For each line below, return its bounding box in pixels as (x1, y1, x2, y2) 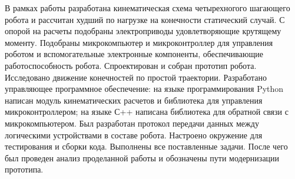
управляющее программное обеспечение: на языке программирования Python (5, 82, 284, 95)
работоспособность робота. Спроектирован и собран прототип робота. (5, 59, 257, 71)
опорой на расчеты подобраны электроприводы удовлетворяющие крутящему (5, 25, 281, 37)
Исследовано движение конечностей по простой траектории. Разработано (5, 71, 267, 83)
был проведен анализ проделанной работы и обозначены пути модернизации (5, 151, 280, 164)
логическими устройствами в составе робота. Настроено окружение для (5, 128, 263, 141)
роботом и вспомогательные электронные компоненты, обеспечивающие (5, 48, 263, 60)
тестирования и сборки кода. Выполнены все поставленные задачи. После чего (5, 140, 288, 153)
